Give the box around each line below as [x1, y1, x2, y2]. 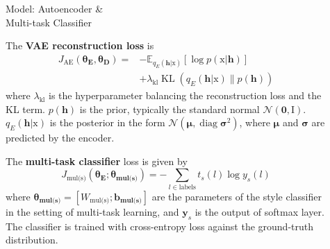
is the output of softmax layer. [195, 204, 324, 218]
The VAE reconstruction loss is [6, 38, 154, 53]
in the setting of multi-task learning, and [6, 204, 179, 218]
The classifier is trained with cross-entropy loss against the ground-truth [6, 218, 314, 233]
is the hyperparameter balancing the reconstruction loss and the [49, 88, 322, 103]
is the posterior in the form [49, 115, 165, 130]
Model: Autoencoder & [6, 1, 104, 15]
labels [179, 183, 196, 191]
